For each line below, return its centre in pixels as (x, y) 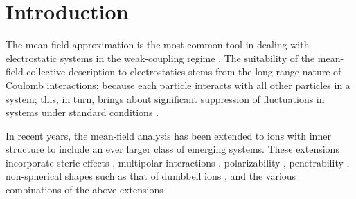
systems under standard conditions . (82, 112)
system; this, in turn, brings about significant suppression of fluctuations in (165, 98)
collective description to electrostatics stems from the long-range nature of (184, 72)
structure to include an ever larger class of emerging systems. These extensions (172, 149)
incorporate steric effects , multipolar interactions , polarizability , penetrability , (178, 162)
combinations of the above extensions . (88, 190)
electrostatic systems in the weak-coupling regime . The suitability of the (160, 58)
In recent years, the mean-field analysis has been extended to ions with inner (168, 135)
